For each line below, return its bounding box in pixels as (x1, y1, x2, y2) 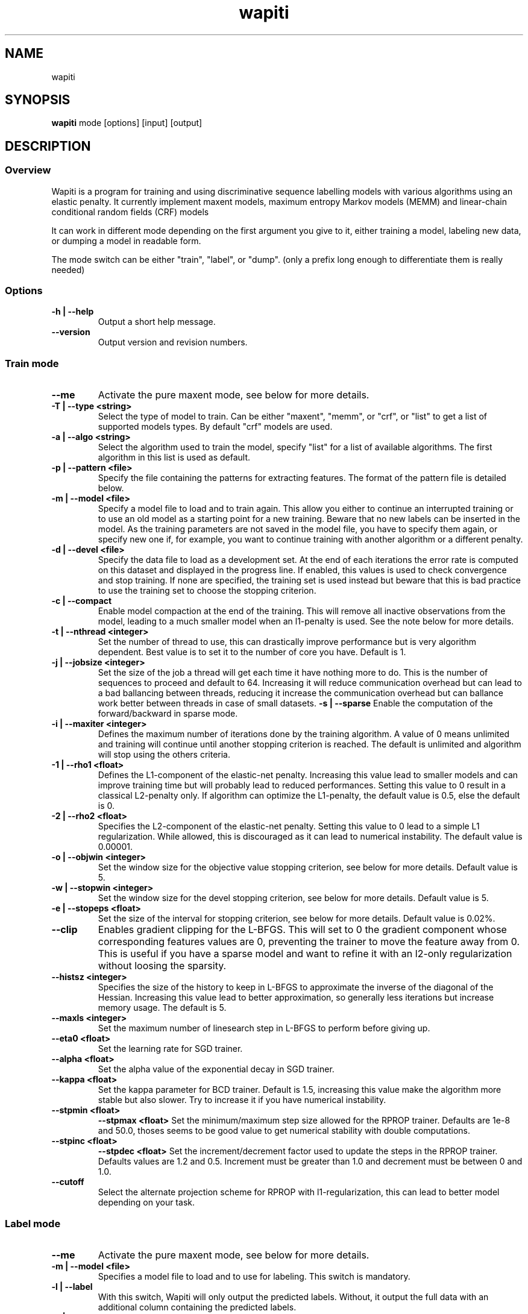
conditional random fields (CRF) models (51, 206, 209, 217)
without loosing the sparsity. (98, 960, 227, 972)
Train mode (5, 357, 59, 369)
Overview (5, 164, 51, 177)
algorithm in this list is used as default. (98, 452, 251, 463)
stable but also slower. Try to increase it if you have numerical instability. (98, 1095, 386, 1105)
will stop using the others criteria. (98, 749, 231, 760)
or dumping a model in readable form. (51, 235, 201, 246)
